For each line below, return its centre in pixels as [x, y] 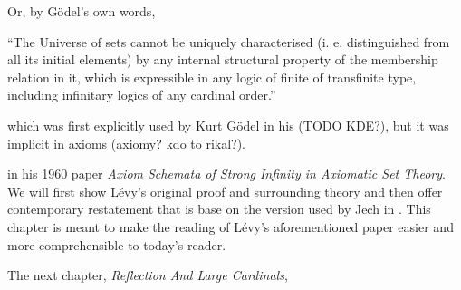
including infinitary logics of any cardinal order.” [142, 95]
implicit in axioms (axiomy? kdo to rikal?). [127, 143]
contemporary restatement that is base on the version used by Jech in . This [219, 209]
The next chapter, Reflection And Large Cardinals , [148, 275]
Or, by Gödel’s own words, [82, 11]
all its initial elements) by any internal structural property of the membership [223, 59]
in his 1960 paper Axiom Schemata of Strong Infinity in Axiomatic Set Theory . [226, 174]
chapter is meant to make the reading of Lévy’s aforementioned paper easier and [230, 226]
